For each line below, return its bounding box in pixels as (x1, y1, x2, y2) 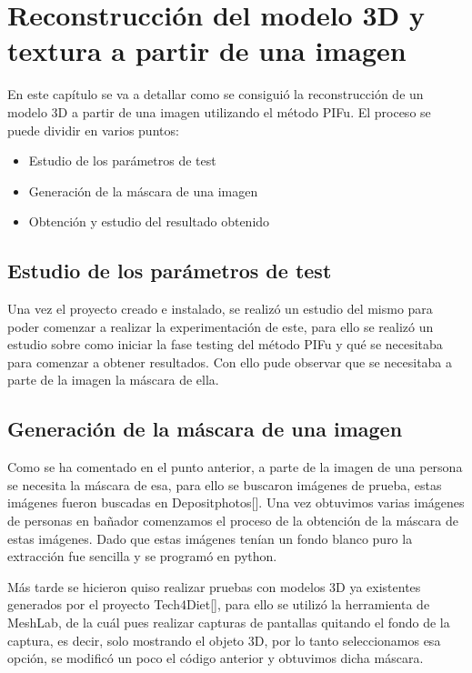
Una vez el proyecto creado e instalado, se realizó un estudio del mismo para (7, 299, 433, 318)
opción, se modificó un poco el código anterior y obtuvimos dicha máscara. (7, 648, 424, 668)
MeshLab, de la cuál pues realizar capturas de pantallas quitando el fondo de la (7, 613, 450, 631)
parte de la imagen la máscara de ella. (7, 370, 219, 389)
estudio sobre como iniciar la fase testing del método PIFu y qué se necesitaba (7, 335, 443, 354)
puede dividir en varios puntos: (7, 120, 179, 139)
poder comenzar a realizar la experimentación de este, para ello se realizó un (7, 316, 434, 336)
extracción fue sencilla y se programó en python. (7, 547, 277, 566)
